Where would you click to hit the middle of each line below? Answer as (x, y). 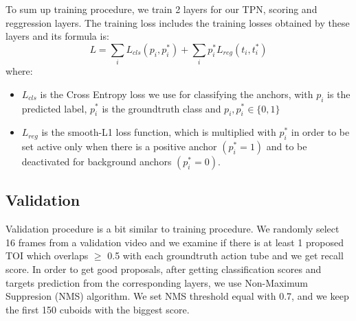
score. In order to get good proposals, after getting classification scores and (164, 269)
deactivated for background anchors (97, 162)
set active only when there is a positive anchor (119, 146)
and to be (287, 146)
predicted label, (54, 108)
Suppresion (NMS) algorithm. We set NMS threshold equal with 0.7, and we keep (177, 296)
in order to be (320, 132)
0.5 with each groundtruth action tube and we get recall (225, 255)
